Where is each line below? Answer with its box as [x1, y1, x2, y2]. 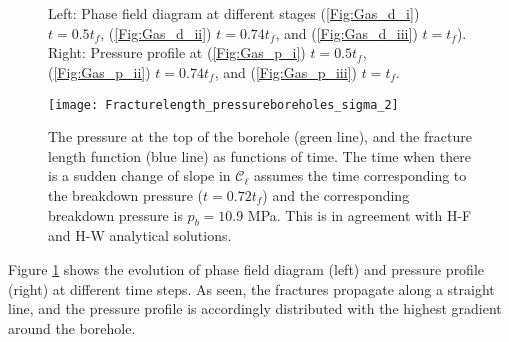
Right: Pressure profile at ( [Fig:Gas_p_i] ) [48, 42, 306, 63]
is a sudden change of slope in [48, 165, 231, 186]
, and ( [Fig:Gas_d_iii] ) [275, 22, 418, 43]
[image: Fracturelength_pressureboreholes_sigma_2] [48, 97, 399, 112]
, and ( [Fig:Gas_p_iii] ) [214, 61, 358, 82]
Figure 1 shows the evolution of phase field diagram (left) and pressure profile [8, 258, 485, 279]
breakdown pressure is [48, 204, 183, 225]
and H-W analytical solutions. [48, 225, 232, 246]
